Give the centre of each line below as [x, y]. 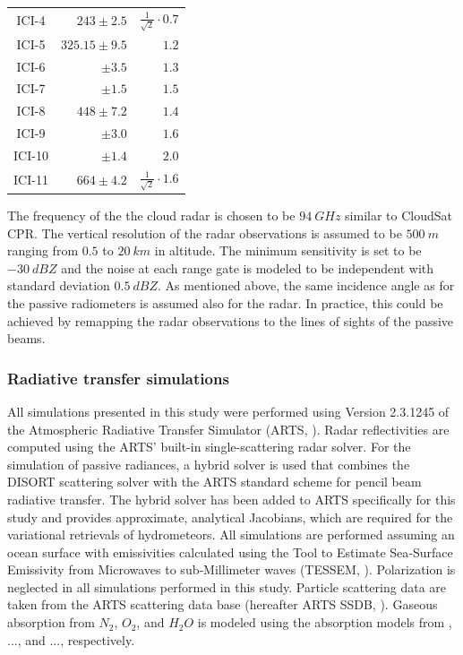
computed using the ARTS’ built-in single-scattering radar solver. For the [209, 447]
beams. [26, 338]
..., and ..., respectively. [71, 639]
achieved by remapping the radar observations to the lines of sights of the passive [231, 320]
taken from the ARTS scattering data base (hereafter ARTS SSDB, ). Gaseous [223, 604]
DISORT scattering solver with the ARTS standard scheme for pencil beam [214, 482]
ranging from [43, 250]
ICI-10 [31, 155]
